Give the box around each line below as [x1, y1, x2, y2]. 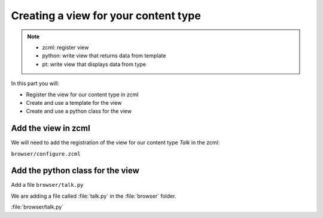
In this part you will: [11, 80, 59, 87]
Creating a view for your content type [11, 9, 202, 22]
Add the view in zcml [11, 123, 90, 134]
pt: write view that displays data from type [42, 60, 147, 68]
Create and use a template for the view [26, 99, 122, 106]
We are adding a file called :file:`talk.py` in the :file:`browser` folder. [11, 192, 176, 199]
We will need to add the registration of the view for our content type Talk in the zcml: [11, 139, 220, 146]
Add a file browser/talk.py [11, 181, 84, 189]
